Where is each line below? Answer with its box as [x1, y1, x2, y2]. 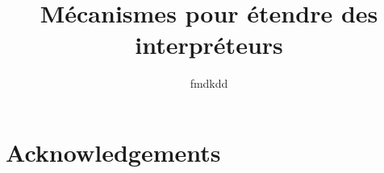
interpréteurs [135, 28, 283, 61]
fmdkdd [190, 75, 228, 92]
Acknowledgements [6, 135, 221, 168]
